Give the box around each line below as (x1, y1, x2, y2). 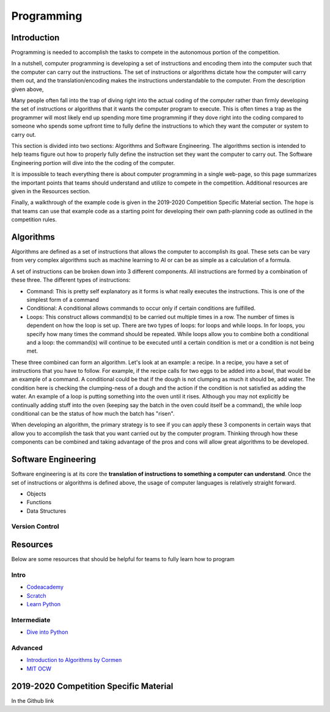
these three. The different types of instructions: (11, 276, 131, 284)
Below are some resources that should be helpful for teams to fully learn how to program (11, 556, 235, 563)
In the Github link (11, 697, 54, 704)
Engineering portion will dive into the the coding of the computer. (11, 159, 175, 166)
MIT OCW (26, 665, 52, 672)
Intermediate (11, 615, 51, 624)
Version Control (11, 523, 59, 531)
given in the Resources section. (11, 187, 91, 195)
